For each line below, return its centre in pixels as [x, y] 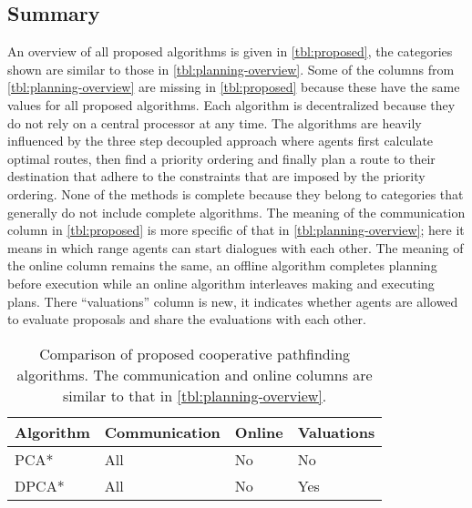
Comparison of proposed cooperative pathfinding [195, 353]
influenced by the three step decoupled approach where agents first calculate [221, 141]
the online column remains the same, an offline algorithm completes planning [222, 265]
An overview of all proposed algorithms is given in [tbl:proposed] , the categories [230, 51]
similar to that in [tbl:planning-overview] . [195, 395]
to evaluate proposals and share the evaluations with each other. [187, 319]
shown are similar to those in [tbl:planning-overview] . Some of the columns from [231, 69]
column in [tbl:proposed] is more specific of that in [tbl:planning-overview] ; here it [236, 230]
